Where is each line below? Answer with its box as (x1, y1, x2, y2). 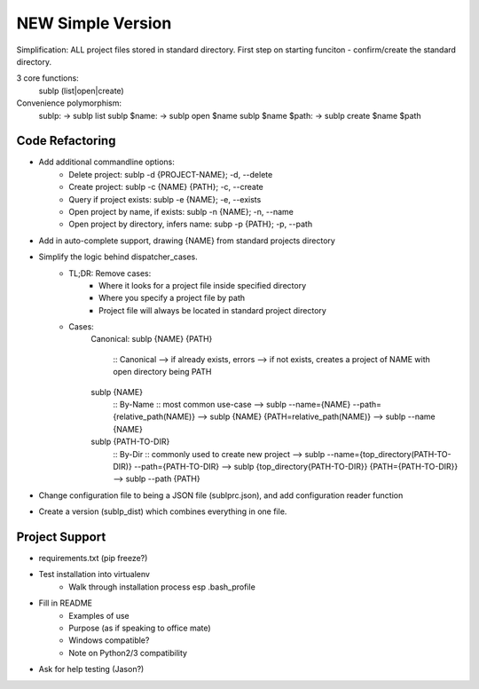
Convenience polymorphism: (16, 98, 122, 108)
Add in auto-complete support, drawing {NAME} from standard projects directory (38, 235, 336, 246)
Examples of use (68, 610, 130, 621)
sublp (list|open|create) (38, 85, 124, 96)
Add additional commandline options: (38, 156, 175, 168)
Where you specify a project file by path (98, 293, 246, 304)
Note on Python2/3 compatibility (68, 647, 188, 658)
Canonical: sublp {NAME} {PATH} (90, 334, 213, 344)
